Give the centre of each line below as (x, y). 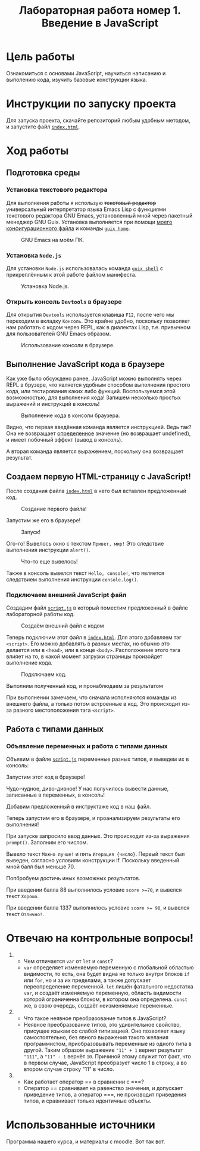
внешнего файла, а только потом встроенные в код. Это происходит (93, 704)
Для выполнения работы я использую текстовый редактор (81, 203)
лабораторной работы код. (40, 614)
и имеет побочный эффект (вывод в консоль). (65, 440)
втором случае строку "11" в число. (69, 1069)
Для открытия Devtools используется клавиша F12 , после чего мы (90, 315)
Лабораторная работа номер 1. (100, 10)
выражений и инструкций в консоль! (53, 404)
